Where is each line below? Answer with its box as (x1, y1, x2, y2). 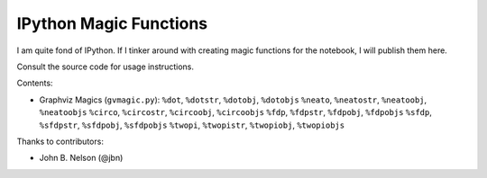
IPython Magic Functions (16, 13, 208, 33)
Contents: (16, 77, 53, 89)
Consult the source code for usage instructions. (16, 61, 194, 72)
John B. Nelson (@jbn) (39, 153, 124, 164)
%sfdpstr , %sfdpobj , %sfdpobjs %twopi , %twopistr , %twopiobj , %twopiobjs (39, 120, 345, 130)
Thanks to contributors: (16, 136, 104, 147)
